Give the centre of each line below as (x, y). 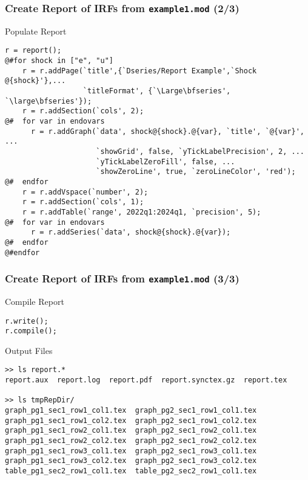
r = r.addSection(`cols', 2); (83, 111)
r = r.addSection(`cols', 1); (83, 202)
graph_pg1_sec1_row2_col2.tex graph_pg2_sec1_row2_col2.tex (131, 441)
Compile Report (35, 301)
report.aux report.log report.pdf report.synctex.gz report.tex (146, 380)
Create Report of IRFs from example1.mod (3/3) (122, 278)
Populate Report (36, 31)
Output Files (29, 350)
